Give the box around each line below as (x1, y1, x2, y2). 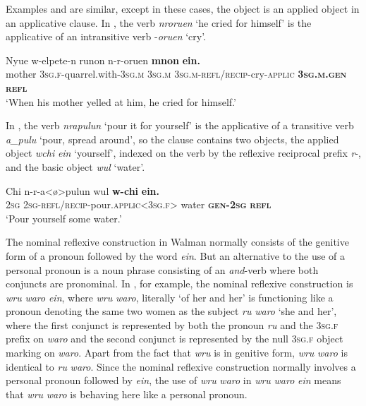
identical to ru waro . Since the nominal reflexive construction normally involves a (6, 359, 356, 374)
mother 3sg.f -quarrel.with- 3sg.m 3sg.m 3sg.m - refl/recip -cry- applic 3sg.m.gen (6, 66, 347, 81)
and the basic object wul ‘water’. (6, 159, 145, 174)
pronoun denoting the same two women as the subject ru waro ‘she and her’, (6, 304, 337, 318)
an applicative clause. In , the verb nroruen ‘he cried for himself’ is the (6, 15, 312, 30)
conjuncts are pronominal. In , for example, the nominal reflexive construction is (6, 276, 353, 291)
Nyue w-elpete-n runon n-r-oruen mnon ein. (6, 52, 200, 67)
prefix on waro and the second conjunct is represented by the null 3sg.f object (6, 331, 343, 346)
